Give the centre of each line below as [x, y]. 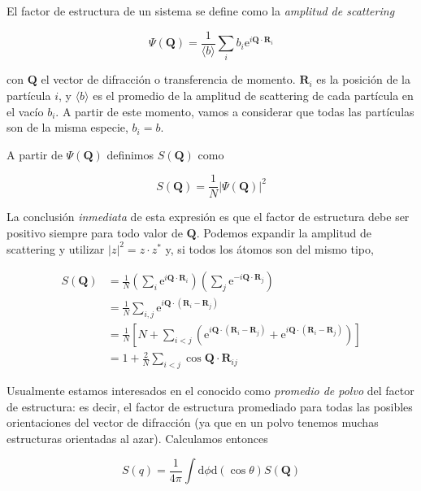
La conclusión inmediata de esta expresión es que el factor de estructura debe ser [208, 217]
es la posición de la [363, 79]
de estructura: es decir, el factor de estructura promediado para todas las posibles [210, 406]
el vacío [25, 111]
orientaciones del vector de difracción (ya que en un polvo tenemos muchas [193, 422]
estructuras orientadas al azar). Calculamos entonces [137, 438]
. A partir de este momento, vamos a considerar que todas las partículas [235, 111]
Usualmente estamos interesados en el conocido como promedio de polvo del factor [210, 390]
